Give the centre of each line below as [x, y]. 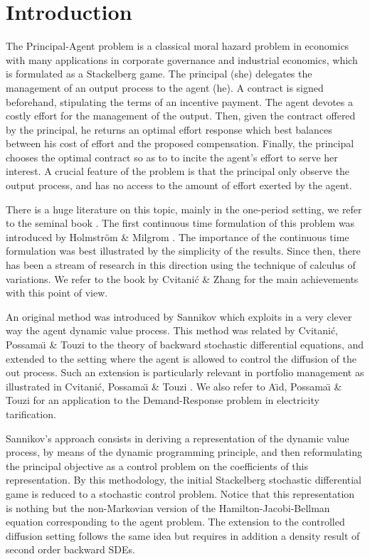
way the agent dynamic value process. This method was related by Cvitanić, [172, 330]
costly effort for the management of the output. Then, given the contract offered [181, 116]
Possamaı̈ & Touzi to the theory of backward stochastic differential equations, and [185, 344]
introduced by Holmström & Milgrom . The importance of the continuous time [178, 236]
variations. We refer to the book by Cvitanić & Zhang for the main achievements [182, 278]
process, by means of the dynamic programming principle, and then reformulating [184, 452]
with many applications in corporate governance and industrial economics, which [182, 59]
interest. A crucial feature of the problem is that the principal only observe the [178, 171]
